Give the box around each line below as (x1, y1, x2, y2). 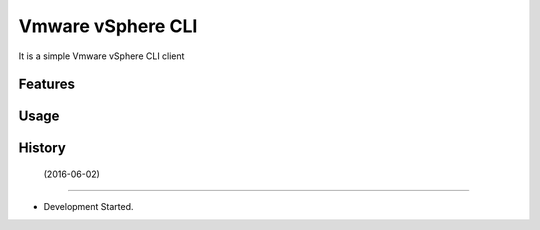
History (18, 140, 67, 157)
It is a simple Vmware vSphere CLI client (18, 50, 185, 62)
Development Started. (43, 201, 134, 213)
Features (18, 76, 75, 93)
